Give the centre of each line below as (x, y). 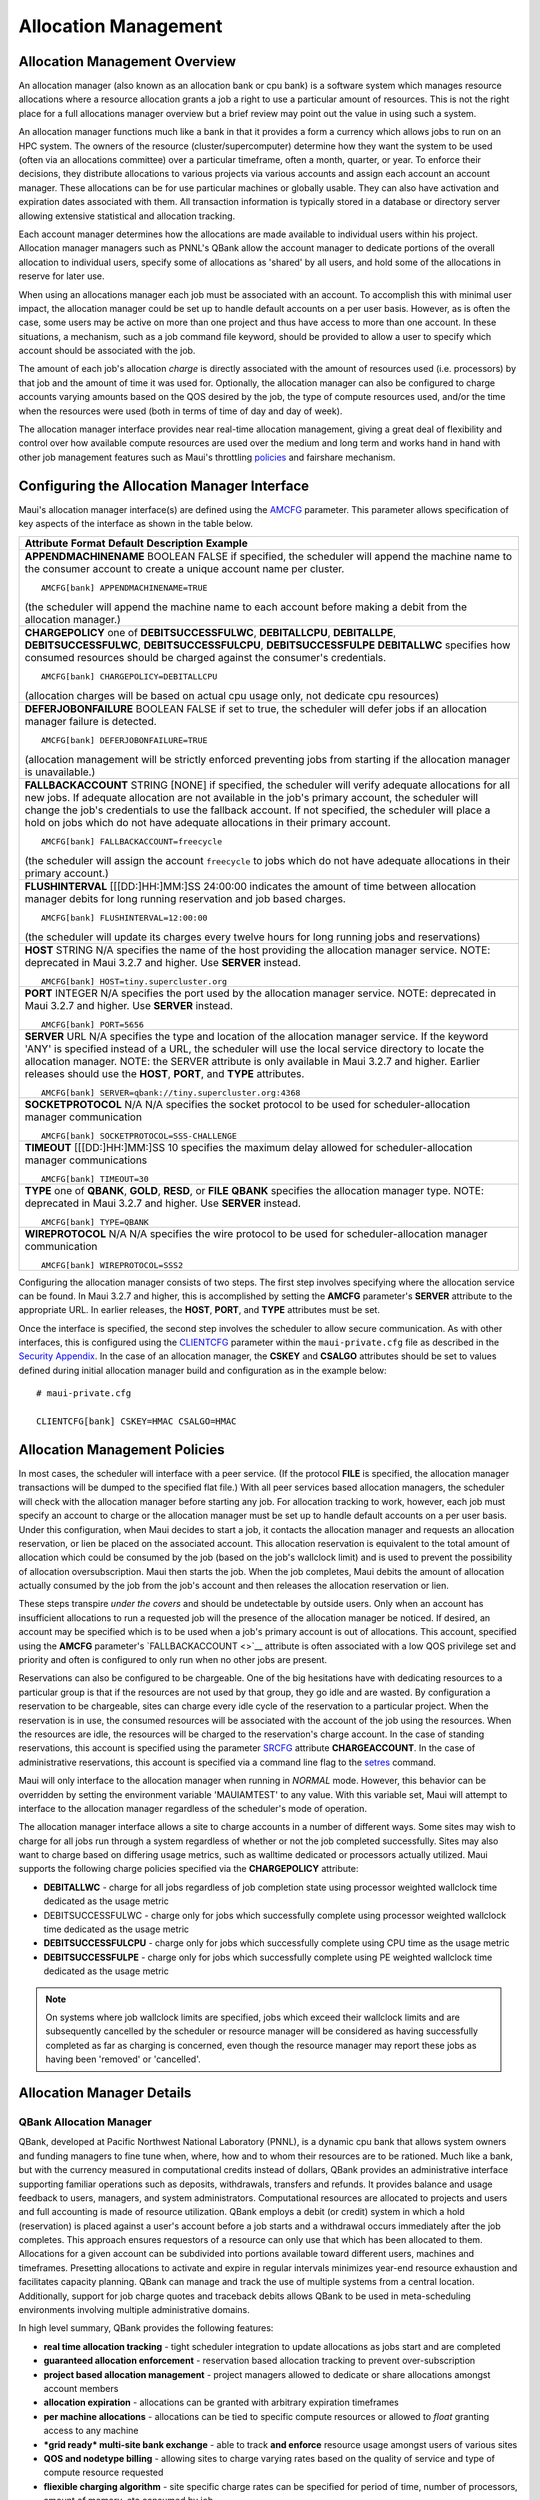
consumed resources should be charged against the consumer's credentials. (205, 657)
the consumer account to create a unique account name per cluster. (184, 568)
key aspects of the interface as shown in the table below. (136, 524)
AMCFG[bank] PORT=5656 (92, 1024)
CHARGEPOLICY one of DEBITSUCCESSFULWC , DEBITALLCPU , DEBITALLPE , (210, 632)
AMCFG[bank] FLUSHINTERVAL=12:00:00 (124, 917)
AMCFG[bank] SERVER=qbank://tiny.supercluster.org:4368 (170, 1092)
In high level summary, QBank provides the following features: (146, 2328)
